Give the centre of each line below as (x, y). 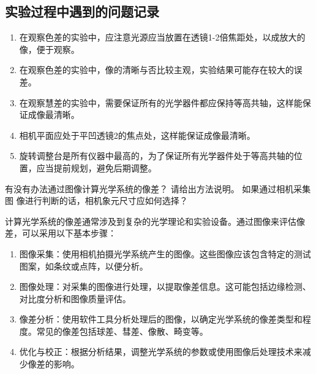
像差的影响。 (54, 364)
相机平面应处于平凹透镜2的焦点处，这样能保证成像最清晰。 (137, 135)
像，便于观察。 (49, 49)
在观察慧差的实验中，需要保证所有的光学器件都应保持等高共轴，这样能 (161, 102)
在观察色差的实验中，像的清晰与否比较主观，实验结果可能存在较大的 (156, 70)
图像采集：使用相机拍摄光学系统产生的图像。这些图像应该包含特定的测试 (165, 253)
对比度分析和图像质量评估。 (75, 298)
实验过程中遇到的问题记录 (82, 11)
